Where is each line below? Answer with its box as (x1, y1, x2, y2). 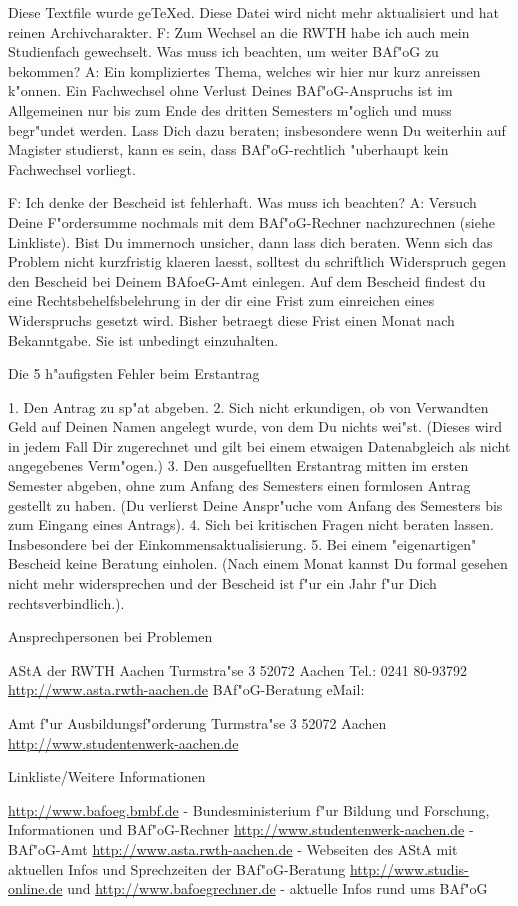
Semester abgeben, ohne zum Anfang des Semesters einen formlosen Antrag (8, 475, 471, 496)
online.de (8, 878, 63, 899)
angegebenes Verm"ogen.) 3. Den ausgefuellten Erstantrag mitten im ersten (8, 455, 469, 476)
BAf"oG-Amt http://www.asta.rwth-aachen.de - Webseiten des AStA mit (8, 838, 458, 859)
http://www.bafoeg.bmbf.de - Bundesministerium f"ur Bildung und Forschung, (8, 799, 490, 820)
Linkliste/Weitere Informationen (8, 766, 206, 787)
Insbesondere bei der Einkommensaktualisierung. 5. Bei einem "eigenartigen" (8, 533, 477, 554)
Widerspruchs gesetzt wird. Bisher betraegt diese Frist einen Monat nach (8, 309, 455, 330)
